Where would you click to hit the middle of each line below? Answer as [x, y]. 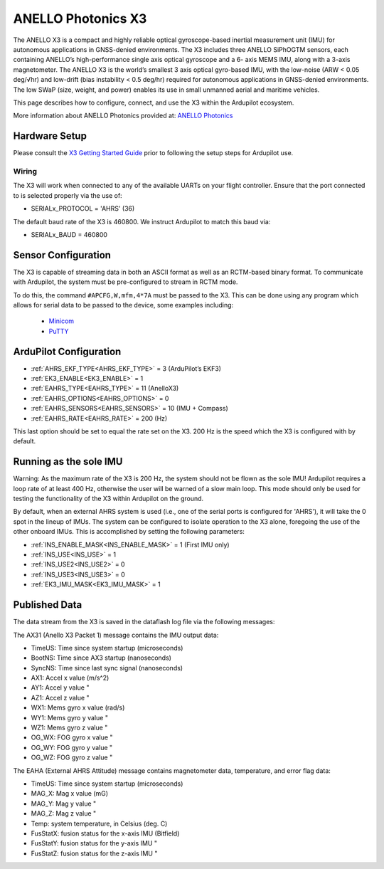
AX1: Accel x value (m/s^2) [70, 678]
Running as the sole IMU [68, 462]
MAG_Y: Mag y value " [64, 804]
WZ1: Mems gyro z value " [69, 728]
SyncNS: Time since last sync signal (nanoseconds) [107, 668]
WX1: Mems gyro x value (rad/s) [78, 707]
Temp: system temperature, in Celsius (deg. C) [99, 823]
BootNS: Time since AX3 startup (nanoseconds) [101, 658]
